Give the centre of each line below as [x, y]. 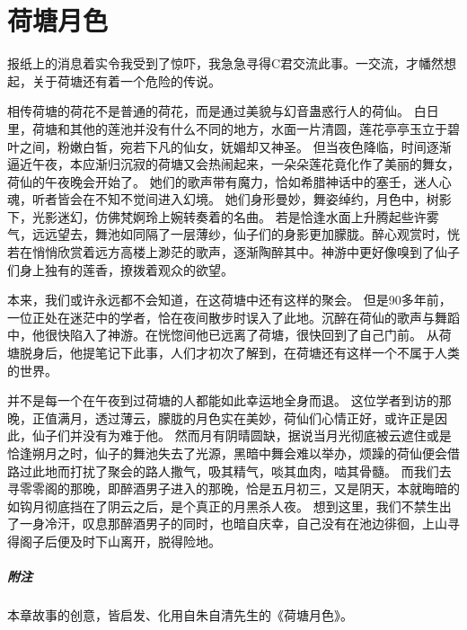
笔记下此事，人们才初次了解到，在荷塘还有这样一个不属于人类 [277, 353]
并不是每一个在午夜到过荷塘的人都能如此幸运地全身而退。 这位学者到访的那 [229, 400]
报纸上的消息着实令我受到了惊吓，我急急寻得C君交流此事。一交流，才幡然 [226, 63]
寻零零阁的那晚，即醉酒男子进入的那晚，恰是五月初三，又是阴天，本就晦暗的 [233, 488]
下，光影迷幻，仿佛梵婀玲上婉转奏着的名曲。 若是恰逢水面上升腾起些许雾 [223, 216]
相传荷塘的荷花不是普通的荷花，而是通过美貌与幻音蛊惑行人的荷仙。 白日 [223, 111]
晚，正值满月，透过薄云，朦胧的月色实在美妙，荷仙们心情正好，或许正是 [221, 417]
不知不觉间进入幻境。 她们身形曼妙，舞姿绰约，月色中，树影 [273, 199]
